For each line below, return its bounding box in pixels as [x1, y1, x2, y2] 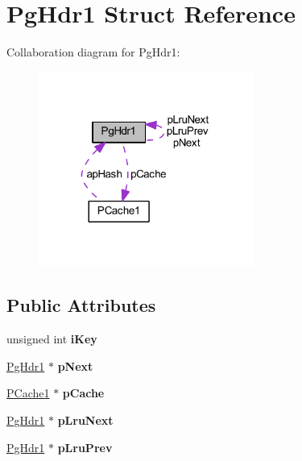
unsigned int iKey [6, 330, 97, 347]
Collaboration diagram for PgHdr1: [6, 44, 180, 60]
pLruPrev [57, 438, 113, 455]
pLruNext [57, 412, 114, 428]
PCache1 [6, 384, 50, 401]
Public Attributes [6, 293, 156, 318]
